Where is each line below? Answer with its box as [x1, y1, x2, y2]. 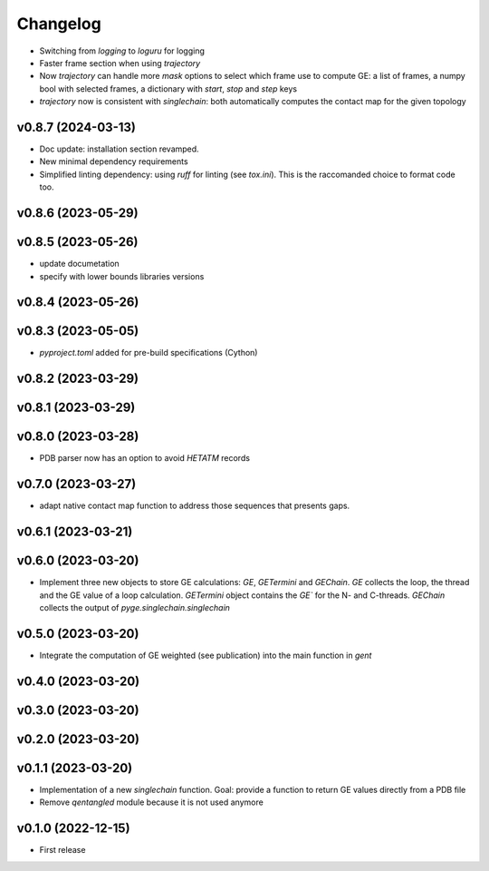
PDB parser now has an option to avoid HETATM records [39, 453, 251, 464]
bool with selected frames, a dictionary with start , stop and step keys [39, 83, 298, 94]
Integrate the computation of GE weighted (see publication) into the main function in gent [39, 650, 372, 661]
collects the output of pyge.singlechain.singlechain [39, 602, 231, 612]
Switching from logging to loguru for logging [39, 45, 206, 56]
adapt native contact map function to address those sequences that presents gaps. [39, 500, 350, 512]
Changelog [16, 14, 101, 34]
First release [39, 845, 86, 856]
